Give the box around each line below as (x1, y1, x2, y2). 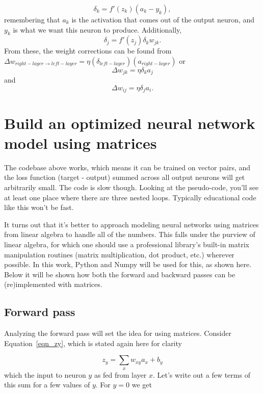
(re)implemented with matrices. (4, 279, 102, 290)
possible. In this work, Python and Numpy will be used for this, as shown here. (4, 259, 252, 270)
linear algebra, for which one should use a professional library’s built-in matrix (4, 239, 249, 249)
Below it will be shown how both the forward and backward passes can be (4, 269, 235, 279)
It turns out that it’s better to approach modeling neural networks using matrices (4, 219, 259, 229)
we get (131, 379, 152, 390)
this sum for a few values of (4, 379, 90, 390)
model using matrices (4, 132, 157, 153)
